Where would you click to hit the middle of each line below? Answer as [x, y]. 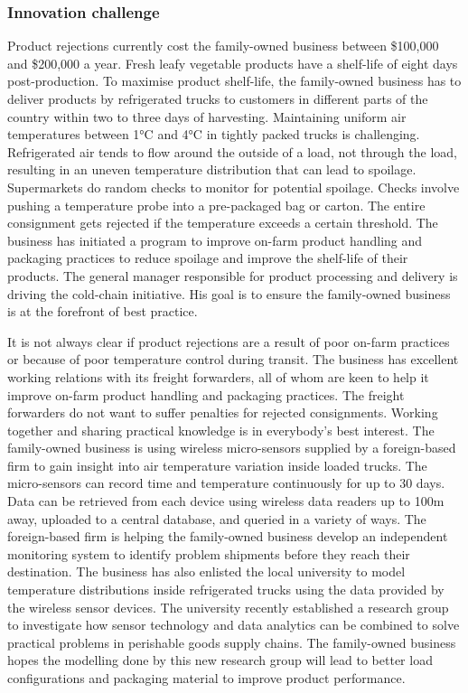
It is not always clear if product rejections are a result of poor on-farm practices [229, 341]
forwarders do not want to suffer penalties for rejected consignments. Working [223, 412]
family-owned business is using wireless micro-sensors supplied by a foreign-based [232, 448]
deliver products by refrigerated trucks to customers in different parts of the [218, 98]
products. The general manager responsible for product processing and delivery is [233, 275]
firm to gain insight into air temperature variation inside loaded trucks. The [217, 465]
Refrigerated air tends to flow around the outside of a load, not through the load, [232, 151]
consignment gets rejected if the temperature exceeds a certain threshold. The [223, 223]
